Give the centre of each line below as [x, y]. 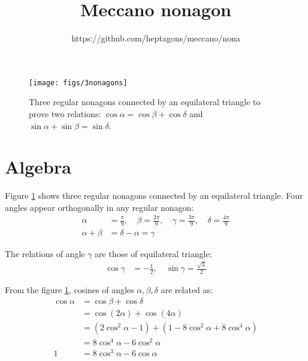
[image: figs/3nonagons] [78, 83]
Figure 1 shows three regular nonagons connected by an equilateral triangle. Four [154, 196]
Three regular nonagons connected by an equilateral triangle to [145, 102]
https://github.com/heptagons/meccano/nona [156, 38]
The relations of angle [45, 253]
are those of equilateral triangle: [153, 253]
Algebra [38, 167]
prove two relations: [65, 113]
